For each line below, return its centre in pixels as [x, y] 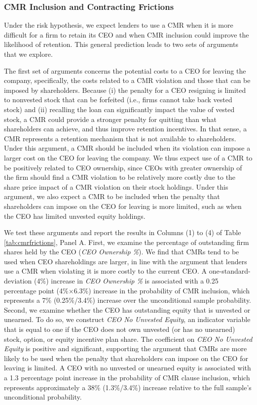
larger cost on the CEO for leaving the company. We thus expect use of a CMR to [128, 157]
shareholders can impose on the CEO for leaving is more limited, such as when [123, 206]
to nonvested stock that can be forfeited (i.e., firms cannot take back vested [118, 100]
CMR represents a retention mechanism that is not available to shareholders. [120, 138]
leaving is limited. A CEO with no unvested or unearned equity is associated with [128, 368]
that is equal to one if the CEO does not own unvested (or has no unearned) [120, 329]
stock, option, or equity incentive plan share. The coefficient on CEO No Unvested [128, 339]
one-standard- [230, 271]
